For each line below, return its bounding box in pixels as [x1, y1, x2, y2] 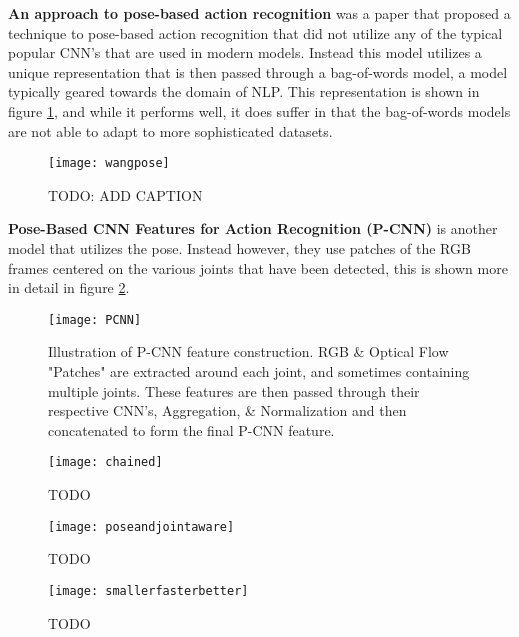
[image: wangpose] [48, 156, 170, 171]
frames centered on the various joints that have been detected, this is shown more [8, 257, 508, 278]
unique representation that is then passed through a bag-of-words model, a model [8, 61, 508, 82]
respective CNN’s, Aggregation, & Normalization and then [48, 400, 407, 421]
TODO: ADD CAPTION [48, 184, 203, 205]
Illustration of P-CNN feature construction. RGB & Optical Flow [48, 341, 449, 362]
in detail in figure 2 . [8, 277, 130, 298]
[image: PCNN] [48, 312, 142, 327]
